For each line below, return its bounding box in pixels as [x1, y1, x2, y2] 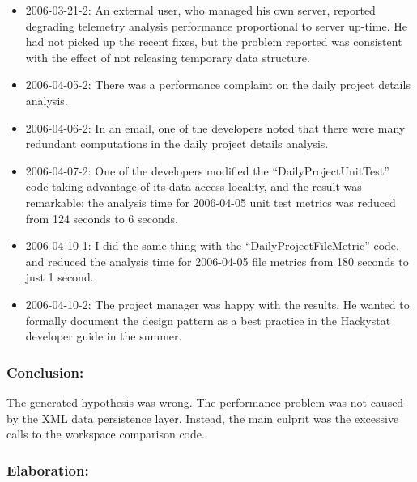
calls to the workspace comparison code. [6, 425, 205, 442]
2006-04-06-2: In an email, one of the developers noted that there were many [25, 119, 406, 136]
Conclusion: [6, 361, 84, 382]
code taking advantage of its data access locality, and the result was [25, 178, 362, 195]
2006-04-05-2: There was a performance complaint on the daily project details [25, 76, 411, 93]
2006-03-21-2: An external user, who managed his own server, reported [25, 2, 376, 18]
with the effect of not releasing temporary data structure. [25, 49, 310, 66]
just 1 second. [25, 268, 94, 285]
